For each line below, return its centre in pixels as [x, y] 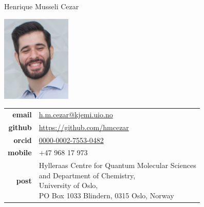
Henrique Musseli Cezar [42, 6]
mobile [20, 152]
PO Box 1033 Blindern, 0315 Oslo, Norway [106, 195]
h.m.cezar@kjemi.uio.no [76, 114]
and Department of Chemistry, [87, 175]
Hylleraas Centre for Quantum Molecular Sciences [117, 165]
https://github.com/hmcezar [84, 127]
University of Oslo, [68, 185]
